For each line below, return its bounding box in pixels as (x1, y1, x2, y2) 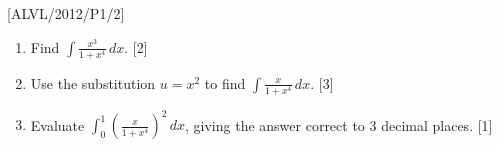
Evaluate (30, 114, 85, 135)
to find (204, 72, 246, 93)
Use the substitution (30, 72, 156, 93)
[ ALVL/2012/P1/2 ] (7, 3, 125, 23)
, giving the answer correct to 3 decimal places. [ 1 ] (185, 114, 493, 135)
